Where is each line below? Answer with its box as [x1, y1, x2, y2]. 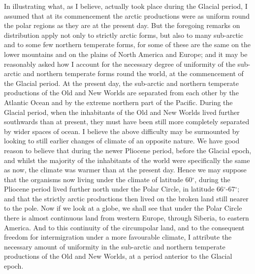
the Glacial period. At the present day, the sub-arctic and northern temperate [4, 78, 239, 88]
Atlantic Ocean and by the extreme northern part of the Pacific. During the [4, 97, 233, 107]
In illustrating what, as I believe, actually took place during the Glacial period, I [4, 1, 248, 11]
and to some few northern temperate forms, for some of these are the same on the [4, 39, 251, 50]
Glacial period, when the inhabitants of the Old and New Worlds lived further [4, 107, 240, 117]
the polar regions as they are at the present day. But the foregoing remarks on [4, 20, 240, 30]
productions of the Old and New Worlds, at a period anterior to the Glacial [4, 251, 232, 261]
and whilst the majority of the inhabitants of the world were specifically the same [4, 155, 250, 165]
